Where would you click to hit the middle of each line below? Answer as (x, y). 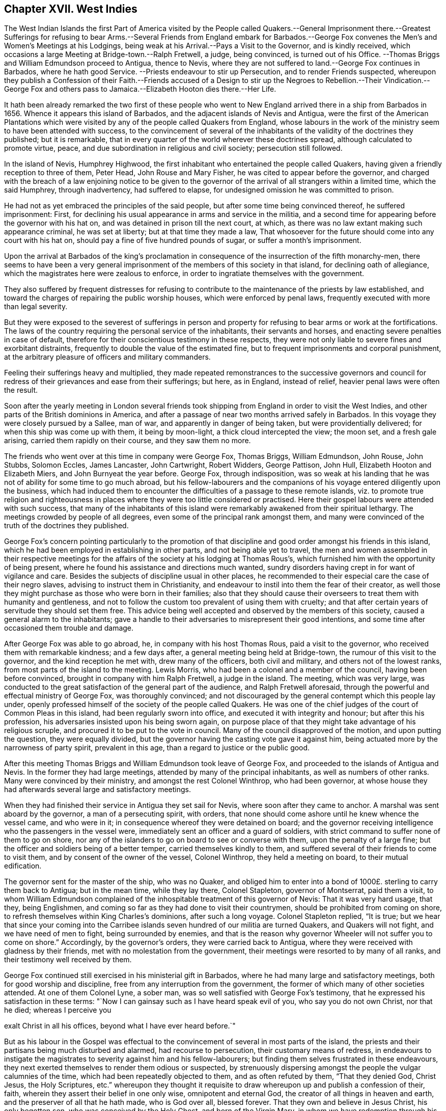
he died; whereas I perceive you (58, 1010)
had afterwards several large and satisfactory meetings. (97, 790)
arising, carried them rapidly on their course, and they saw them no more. (128, 441)
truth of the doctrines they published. (66, 526)
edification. (23, 866)
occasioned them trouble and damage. (69, 628)
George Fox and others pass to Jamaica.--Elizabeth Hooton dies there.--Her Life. (140, 89)
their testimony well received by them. (68, 960)
